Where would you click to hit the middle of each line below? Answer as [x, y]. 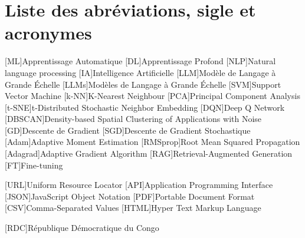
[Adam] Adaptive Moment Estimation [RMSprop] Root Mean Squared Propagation [152, 142]
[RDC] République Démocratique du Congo [82, 228]
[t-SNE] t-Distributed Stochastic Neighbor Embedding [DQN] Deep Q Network [145, 107]
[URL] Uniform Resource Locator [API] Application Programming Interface [139, 185]
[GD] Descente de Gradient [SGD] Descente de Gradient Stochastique [128, 130]
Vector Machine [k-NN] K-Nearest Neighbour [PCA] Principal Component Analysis [152, 96]
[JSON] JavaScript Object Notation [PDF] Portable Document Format [130, 196]
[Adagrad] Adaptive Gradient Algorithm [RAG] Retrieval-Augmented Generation [149, 153]
